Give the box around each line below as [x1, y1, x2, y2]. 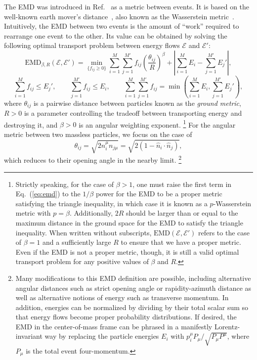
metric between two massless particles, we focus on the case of [4, 129, 192, 139]
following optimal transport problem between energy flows [4, 40, 180, 50]
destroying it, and [4, 119, 58, 130]
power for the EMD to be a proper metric [95, 188, 222, 199]
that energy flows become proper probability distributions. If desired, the [15, 312, 237, 322]
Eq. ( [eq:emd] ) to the [15, 188, 81, 199]
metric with [15, 208, 51, 218]
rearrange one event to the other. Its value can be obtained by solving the [4, 30, 227, 41]
